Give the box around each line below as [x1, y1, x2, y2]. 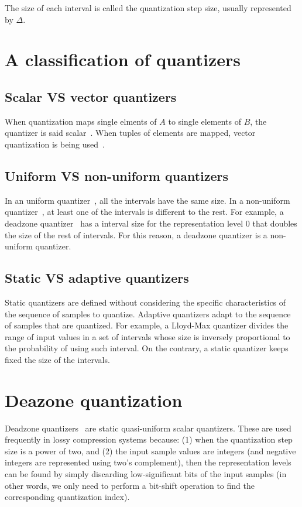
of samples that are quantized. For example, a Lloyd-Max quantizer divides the [5, 319, 289, 331]
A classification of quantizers [5, 47, 241, 71]
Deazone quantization [5, 388, 183, 412]
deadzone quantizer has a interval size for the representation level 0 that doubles [5, 217, 297, 229]
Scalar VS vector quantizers [5, 87, 177, 105]
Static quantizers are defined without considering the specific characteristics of [5, 296, 286, 308]
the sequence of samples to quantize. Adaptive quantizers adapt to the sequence [5, 307, 291, 320]
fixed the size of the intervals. [5, 353, 110, 365]
